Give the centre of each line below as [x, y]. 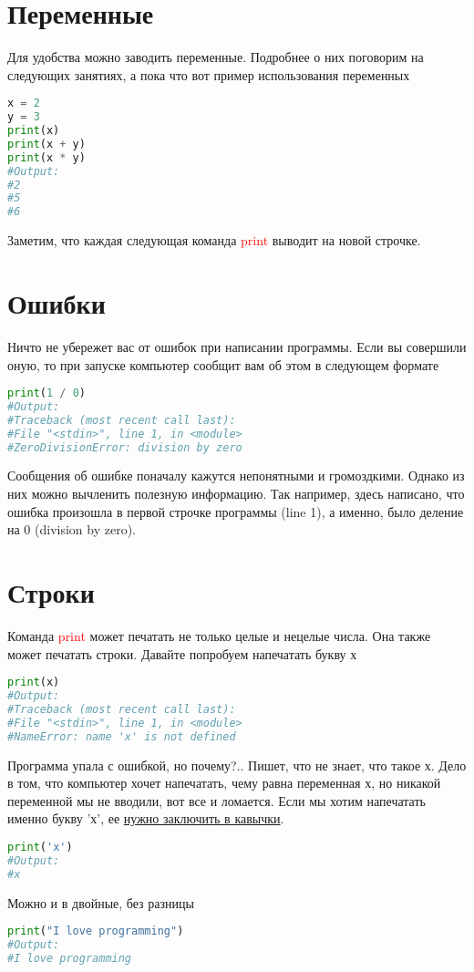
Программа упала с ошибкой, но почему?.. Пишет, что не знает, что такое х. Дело [237, 765]
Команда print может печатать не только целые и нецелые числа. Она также [219, 635]
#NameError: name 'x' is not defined [122, 736]
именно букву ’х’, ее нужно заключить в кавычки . [146, 818]
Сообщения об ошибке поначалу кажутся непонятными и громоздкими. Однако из [236, 476]
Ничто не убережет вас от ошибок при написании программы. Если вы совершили [237, 346]
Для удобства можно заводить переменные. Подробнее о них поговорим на [216, 57]
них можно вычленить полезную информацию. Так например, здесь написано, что [236, 494]
